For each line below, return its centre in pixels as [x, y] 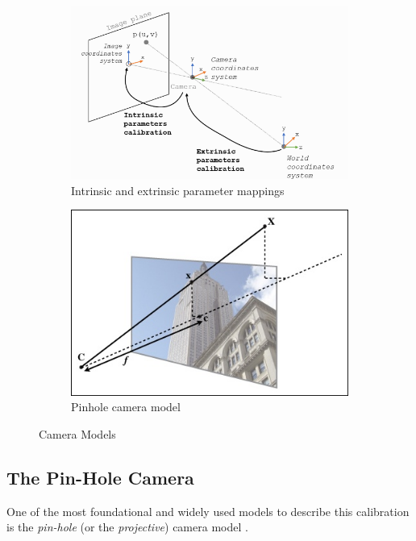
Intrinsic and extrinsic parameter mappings [178, 190]
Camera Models [77, 434]
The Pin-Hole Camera [100, 477]
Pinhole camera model [126, 407]
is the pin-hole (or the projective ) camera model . [127, 527]
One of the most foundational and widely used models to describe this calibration [208, 511]
